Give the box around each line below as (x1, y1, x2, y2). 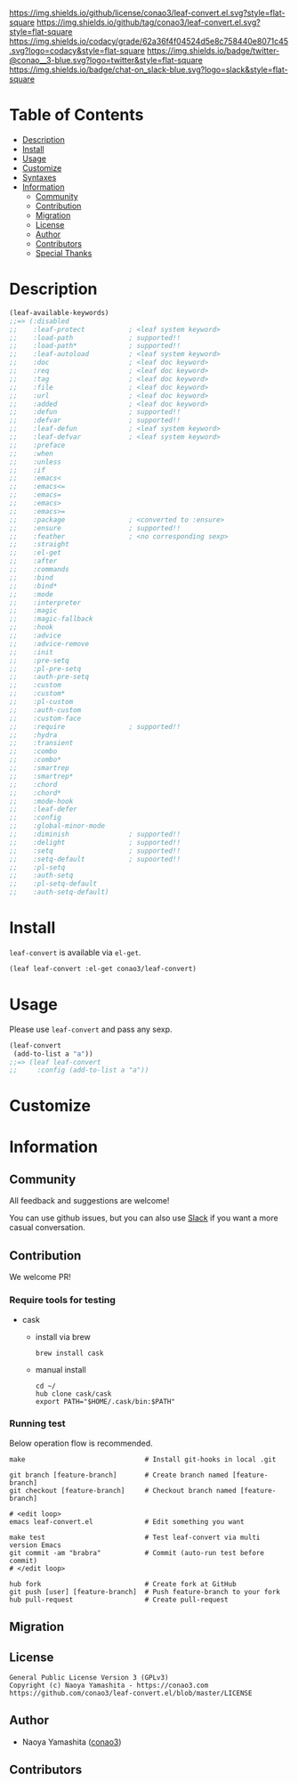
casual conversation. (9, 1222, 86, 1233)
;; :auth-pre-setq (9, 672, 90, 682)
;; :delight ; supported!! (9, 838, 181, 847)
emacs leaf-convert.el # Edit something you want (9, 1517, 245, 1526)
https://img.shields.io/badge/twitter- (146, 45, 280, 56)
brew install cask (35, 1349, 104, 1358)
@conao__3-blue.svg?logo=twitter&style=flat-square (9, 55, 203, 65)
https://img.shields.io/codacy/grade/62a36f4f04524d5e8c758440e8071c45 (9, 36, 289, 46)
